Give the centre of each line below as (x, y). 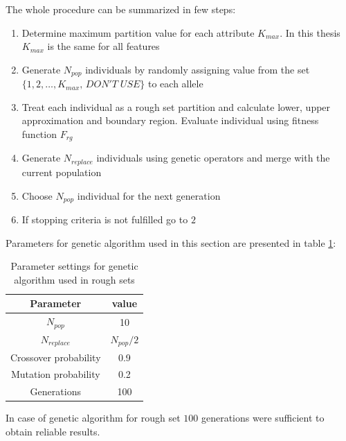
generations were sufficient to (263, 418)
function (39, 134)
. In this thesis (310, 32)
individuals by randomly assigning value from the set (198, 69)
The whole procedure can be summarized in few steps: (121, 9)
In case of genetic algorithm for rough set (93, 418)
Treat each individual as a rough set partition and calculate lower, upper (176, 106)
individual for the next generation (149, 195)
